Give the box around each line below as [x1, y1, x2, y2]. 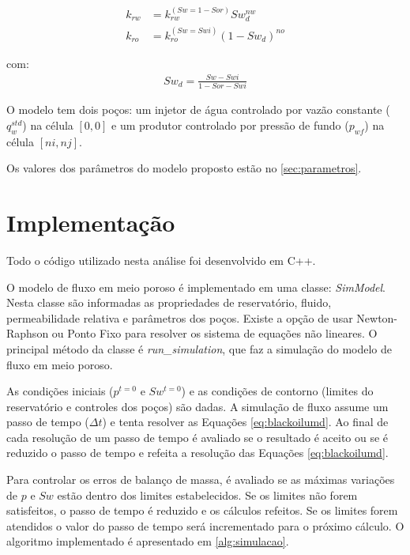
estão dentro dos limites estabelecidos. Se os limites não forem [57, 486, 358, 503]
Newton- [356, 309, 398, 326]
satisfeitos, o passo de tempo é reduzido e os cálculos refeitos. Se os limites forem [6, 502, 398, 519]
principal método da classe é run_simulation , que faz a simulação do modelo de [6, 340, 393, 357]
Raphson [6, 325, 49, 342]
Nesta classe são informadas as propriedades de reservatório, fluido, [6, 294, 332, 311]
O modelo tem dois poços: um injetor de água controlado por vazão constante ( [6, 101, 390, 118]
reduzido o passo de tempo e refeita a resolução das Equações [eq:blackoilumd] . [6, 444, 389, 461]
